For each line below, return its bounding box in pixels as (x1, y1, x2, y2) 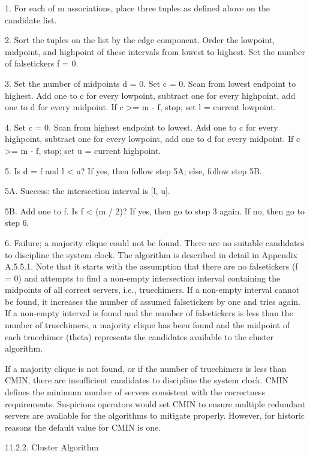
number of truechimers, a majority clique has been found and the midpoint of (5, 319, 290, 331)
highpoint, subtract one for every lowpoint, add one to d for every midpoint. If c (5, 132, 300, 145)
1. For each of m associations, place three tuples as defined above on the (5, 2, 270, 14)
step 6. (5, 216, 29, 229)
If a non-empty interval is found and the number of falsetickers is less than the (5, 307, 293, 319)
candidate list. (5, 13, 57, 26)
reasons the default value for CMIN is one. (5, 420, 161, 433)
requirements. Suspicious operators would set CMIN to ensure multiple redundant (5, 397, 306, 410)
